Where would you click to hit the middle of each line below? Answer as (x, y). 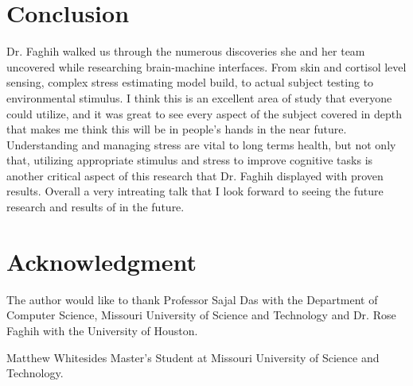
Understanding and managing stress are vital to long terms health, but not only (201, 144)
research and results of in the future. (95, 207)
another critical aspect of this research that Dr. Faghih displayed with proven (195, 175)
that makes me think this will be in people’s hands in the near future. (177, 129)
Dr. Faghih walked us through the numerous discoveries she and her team (186, 51)
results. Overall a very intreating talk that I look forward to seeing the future (195, 191)
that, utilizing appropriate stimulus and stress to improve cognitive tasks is (190, 160)
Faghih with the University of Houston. (102, 330)
